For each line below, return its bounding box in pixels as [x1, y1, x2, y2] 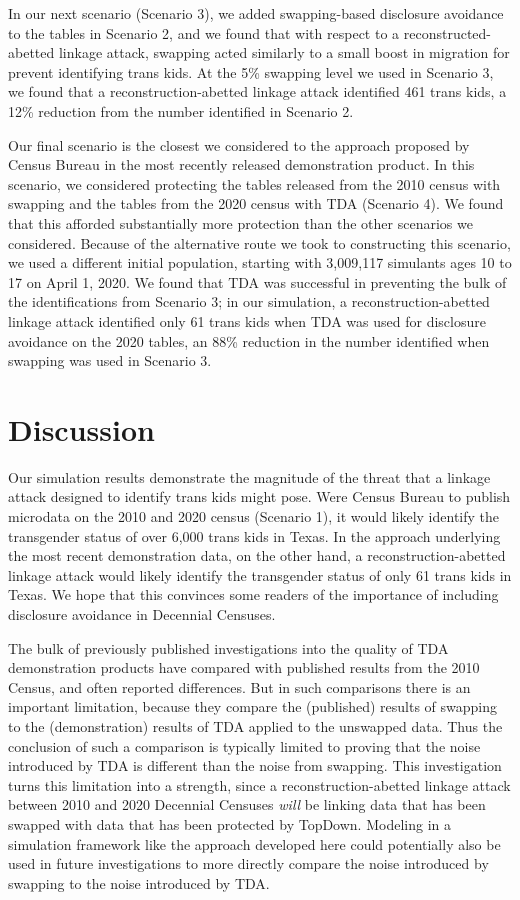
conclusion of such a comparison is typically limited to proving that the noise [8, 735, 481, 756]
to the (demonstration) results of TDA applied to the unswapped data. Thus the [8, 715, 503, 736]
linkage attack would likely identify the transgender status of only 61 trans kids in [8, 564, 512, 585]
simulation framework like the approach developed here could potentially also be [8, 833, 501, 854]
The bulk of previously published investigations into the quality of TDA [8, 637, 449, 658]
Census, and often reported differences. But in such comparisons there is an [8, 676, 471, 697]
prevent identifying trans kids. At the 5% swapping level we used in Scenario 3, [8, 61, 494, 82]
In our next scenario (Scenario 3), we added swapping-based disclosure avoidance [8, 3, 504, 23]
